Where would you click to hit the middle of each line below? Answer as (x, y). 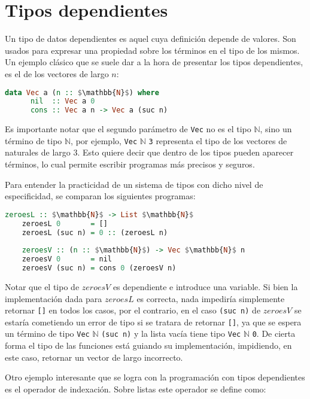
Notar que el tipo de (42, 286)
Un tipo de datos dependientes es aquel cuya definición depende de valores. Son (151, 39)
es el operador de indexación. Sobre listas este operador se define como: (136, 389)
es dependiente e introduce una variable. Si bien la (205, 286)
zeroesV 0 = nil (67, 259)
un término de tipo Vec (47, 333)
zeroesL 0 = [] (65, 223)
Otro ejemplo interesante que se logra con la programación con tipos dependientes (155, 377)
